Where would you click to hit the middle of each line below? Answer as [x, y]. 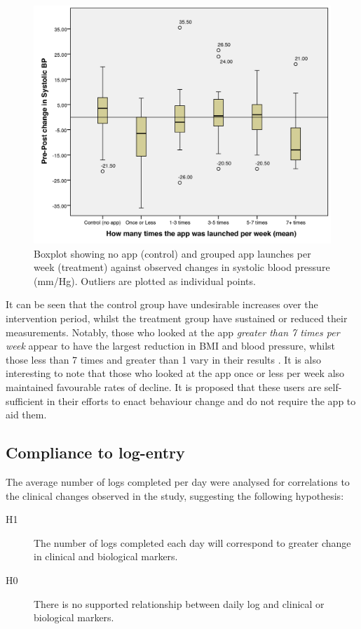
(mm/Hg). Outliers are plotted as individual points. [145, 280]
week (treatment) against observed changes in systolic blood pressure [182, 267]
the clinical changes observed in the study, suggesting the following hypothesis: [175, 495]
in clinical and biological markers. [106, 556]
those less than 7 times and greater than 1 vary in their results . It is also [163, 359]
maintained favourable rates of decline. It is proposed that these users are [164, 387]
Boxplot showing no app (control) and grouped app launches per [172, 253]
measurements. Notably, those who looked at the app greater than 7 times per [173, 332]
